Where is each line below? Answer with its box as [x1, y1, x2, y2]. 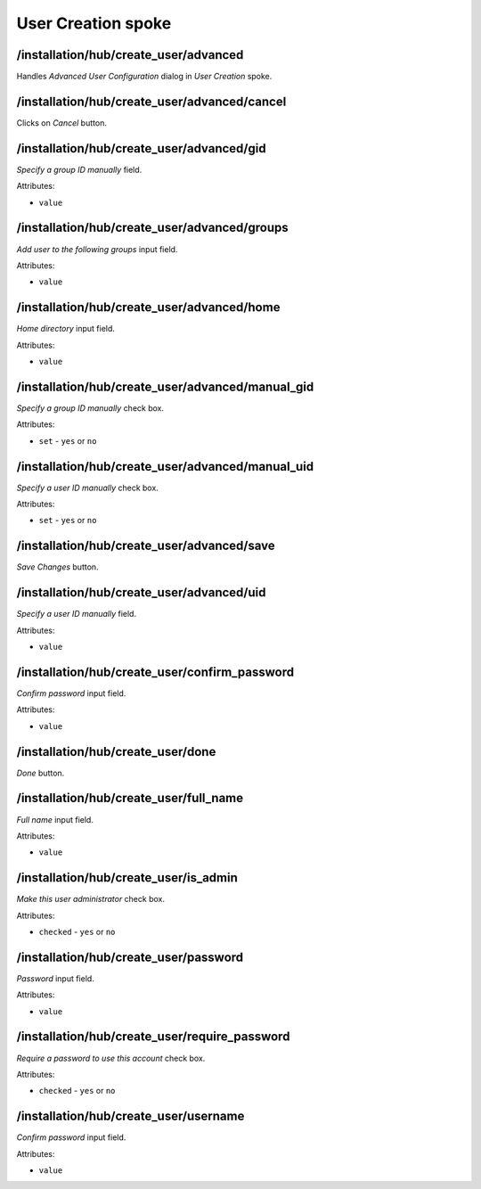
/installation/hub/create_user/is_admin [16, 870, 238, 886]
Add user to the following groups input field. [16, 243, 178, 254]
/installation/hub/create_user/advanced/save [16, 538, 275, 553]
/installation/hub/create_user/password [16, 949, 244, 964]
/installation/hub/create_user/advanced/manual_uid [16, 459, 314, 474]
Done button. [16, 767, 65, 778]
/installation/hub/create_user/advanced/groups [16, 220, 289, 235]
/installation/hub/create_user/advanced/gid [16, 141, 266, 156]
